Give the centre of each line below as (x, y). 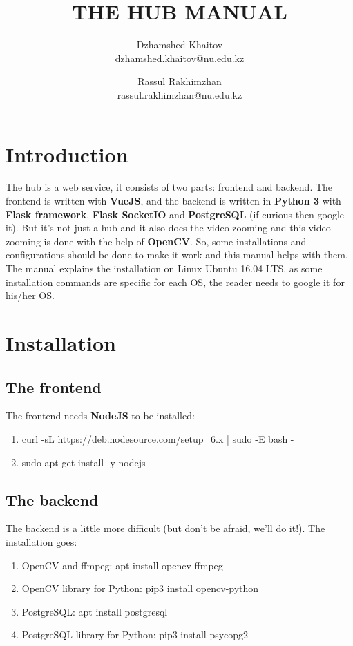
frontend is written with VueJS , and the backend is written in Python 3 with (173, 201)
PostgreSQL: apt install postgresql (95, 611)
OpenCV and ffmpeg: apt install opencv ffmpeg (122, 565)
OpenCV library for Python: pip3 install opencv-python (140, 588)
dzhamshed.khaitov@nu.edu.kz (180, 58)
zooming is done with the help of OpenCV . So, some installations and (156, 241)
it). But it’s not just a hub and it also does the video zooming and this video (168, 228)
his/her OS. (30, 295)
